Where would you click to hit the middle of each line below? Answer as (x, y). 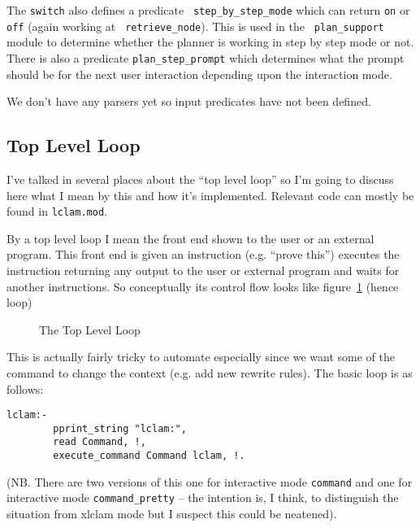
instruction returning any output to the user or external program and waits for (203, 270)
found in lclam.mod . (57, 211)
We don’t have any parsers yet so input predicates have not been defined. (189, 101)
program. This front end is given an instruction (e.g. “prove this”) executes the (203, 254)
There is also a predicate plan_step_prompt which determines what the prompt (206, 57)
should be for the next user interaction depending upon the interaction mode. (199, 74)
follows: (25, 388)
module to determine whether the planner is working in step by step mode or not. (210, 42)
